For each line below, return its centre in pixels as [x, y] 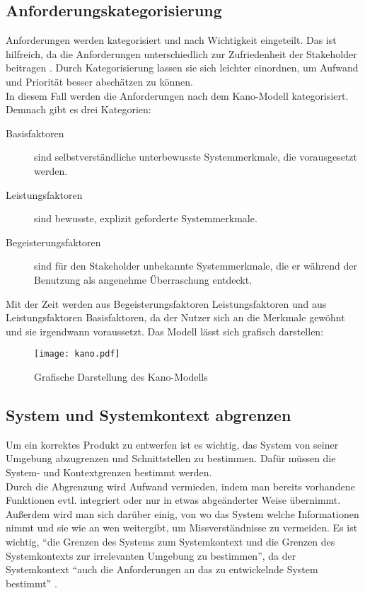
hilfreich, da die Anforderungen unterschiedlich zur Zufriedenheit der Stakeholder [181, 53]
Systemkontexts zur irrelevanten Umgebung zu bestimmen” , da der [151, 555]
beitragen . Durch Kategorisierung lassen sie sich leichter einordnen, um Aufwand [182, 68]
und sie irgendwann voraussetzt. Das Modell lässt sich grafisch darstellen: [165, 331]
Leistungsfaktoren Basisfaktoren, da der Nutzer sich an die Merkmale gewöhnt [175, 317]
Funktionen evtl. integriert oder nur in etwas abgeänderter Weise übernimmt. [173, 500]
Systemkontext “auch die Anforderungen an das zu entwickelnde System [162, 569]
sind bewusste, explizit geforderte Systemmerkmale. [146, 218]
